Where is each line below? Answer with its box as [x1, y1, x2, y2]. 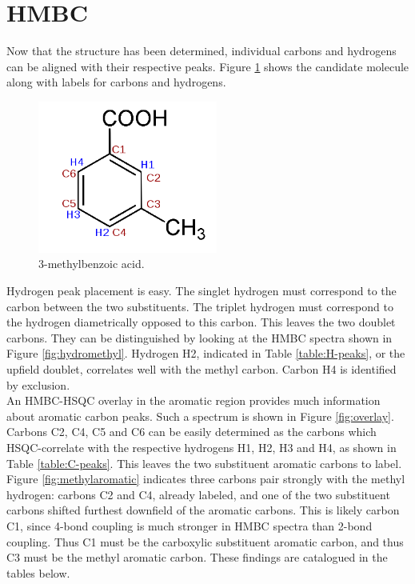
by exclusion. [6, 376, 70, 393]
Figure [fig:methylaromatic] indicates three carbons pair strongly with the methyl [6, 470, 405, 487]
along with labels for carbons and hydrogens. [6, 74, 226, 90]
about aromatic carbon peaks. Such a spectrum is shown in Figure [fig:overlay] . [6, 407, 394, 424]
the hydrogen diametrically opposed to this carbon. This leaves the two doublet [6, 314, 396, 330]
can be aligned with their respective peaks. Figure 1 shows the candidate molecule [6, 58, 409, 74]
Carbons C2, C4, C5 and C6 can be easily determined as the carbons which [6, 423, 377, 440]
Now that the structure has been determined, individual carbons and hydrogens [6, 42, 397, 59]
